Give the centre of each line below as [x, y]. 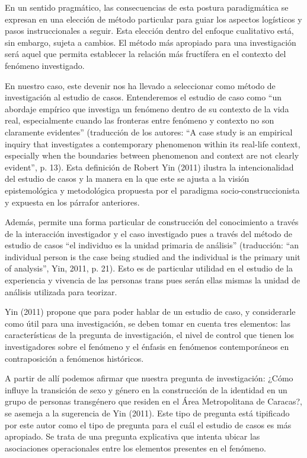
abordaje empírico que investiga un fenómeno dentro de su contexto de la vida [147, 108]
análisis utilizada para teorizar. [61, 291]
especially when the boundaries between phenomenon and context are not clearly [152, 155]
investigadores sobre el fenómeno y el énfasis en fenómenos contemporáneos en [147, 347]
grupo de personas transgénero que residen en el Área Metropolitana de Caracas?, [153, 401]
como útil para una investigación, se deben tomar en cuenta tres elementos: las [148, 323]
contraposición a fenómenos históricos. [74, 358]
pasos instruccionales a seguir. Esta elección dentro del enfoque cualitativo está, [149, 31]
